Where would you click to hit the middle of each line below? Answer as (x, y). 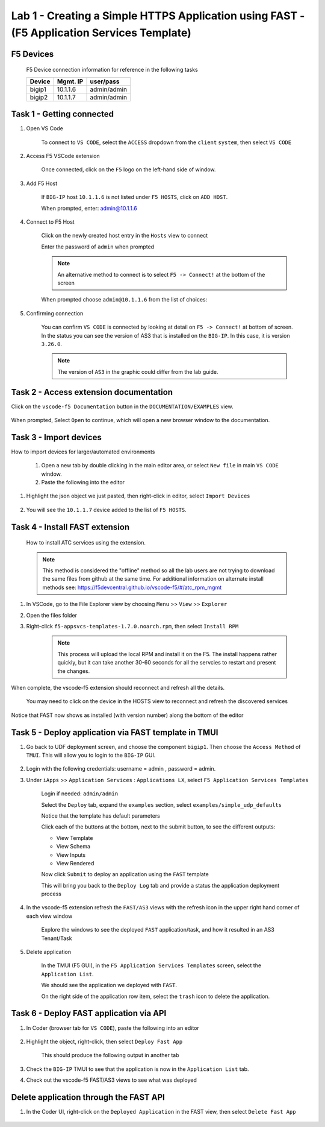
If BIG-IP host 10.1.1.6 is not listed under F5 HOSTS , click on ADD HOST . (135, 197)
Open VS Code (45, 128)
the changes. (74, 671)
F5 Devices (32, 54)
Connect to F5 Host (50, 222)
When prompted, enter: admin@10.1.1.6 (89, 208)
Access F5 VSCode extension (63, 156)
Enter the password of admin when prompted (98, 247)
